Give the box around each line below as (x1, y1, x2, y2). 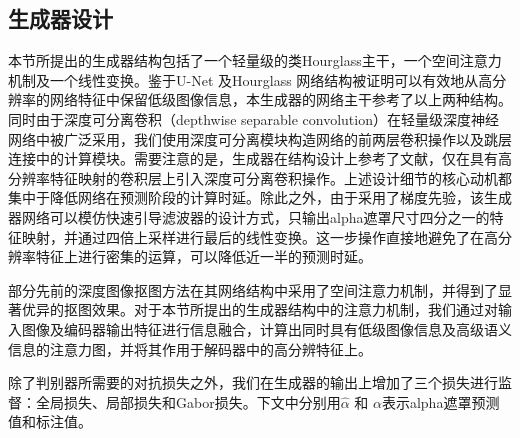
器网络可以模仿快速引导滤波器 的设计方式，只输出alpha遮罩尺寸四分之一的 (8, 206, 490, 227)
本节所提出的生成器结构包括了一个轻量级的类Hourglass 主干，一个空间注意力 (8, 50, 502, 71)
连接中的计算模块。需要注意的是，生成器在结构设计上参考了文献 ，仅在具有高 (8, 148, 512, 169)
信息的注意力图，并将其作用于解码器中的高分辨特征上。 (8, 338, 372, 359)
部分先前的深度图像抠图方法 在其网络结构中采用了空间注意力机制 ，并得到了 (8, 279, 498, 300)
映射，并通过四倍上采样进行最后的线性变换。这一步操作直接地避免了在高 (21, 226, 498, 247)
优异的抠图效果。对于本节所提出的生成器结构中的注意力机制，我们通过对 (21, 299, 498, 320)
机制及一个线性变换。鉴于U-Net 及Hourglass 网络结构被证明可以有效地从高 (8, 69, 493, 90)
